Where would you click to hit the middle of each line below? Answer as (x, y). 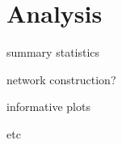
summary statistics (53, 52)
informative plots (48, 107)
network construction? (61, 79)
